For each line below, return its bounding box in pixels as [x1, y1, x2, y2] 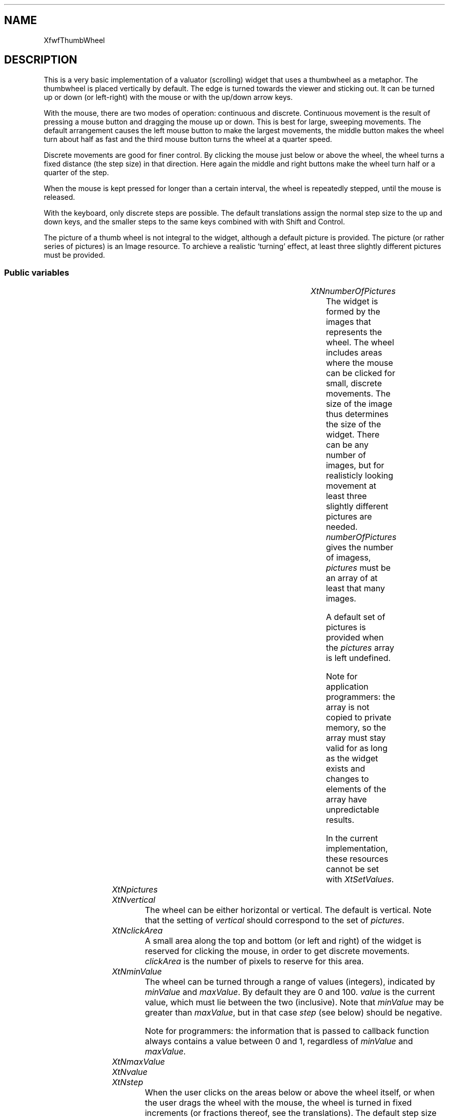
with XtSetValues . [325, 874, 394, 885]
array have [325, 794, 367, 805]
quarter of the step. [44, 168, 109, 177]
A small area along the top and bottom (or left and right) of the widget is [145, 936, 422, 946]
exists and [325, 763, 365, 774]
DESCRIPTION [4, 53, 77, 67]
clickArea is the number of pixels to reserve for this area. [145, 956, 364, 967]
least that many [325, 583, 385, 594]
